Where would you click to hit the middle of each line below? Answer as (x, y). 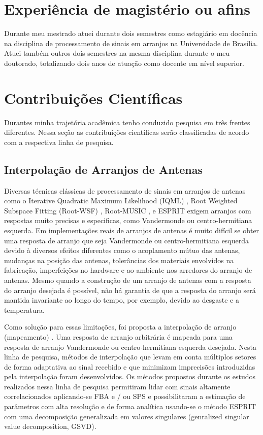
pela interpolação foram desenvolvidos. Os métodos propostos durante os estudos (130, 376)
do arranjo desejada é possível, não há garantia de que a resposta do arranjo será (130, 290)
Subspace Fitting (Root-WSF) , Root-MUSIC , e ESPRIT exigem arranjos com (128, 210)
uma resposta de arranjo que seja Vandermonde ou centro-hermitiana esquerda (127, 240)
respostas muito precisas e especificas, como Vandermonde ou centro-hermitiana (128, 220)
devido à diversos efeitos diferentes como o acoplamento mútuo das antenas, (122, 250)
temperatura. (24, 310)
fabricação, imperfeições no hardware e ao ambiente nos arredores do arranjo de (128, 270)
